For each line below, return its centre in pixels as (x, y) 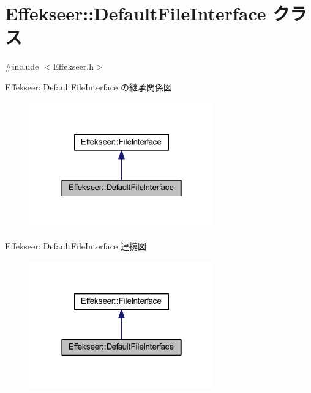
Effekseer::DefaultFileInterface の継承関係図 (88, 86)
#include (22, 66)
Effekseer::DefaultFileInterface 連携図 (76, 246)
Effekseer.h (73, 66)
